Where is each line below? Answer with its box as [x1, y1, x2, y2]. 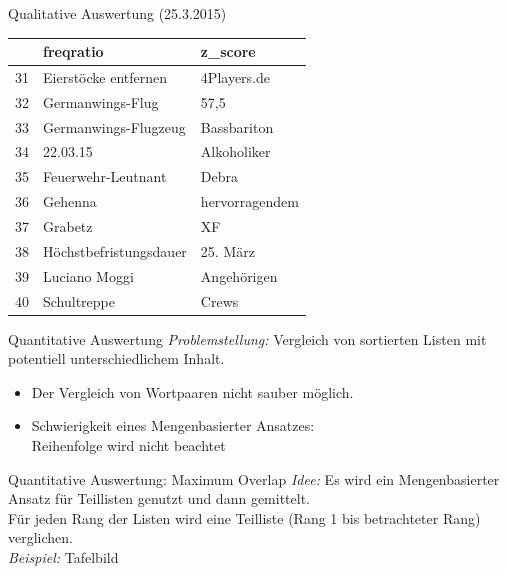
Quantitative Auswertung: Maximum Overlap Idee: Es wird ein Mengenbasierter [8, 468, 500, 489]
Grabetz [43, 216, 93, 236]
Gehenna [43, 191, 97, 212]
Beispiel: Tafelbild [8, 546, 119, 567]
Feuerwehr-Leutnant [43, 166, 167, 187]
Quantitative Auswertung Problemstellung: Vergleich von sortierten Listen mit [8, 328, 487, 349]
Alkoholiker [200, 141, 271, 162]
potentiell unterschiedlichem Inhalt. [8, 348, 225, 369]
